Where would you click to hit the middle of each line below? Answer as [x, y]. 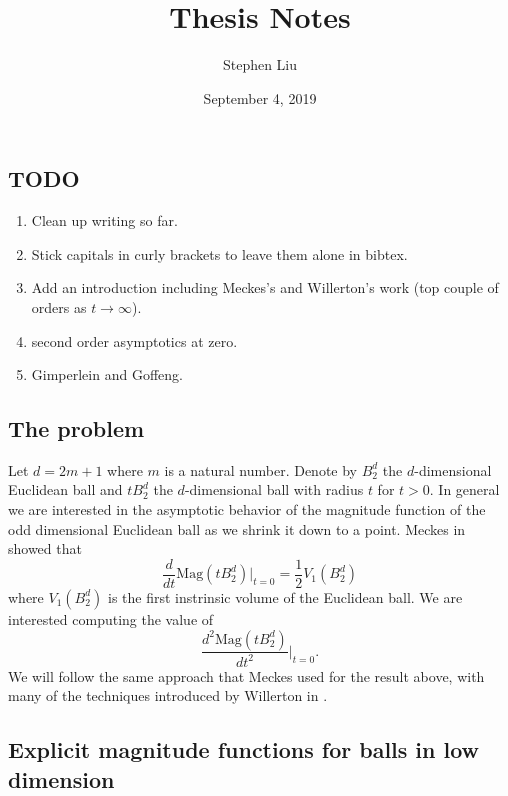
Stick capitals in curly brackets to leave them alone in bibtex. [219, 253]
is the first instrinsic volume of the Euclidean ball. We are [285, 596]
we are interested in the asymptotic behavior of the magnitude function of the [247, 509]
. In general [464, 489]
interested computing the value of [111, 618]
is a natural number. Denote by [261, 469]
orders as [59, 306]
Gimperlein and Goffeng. [107, 374]
